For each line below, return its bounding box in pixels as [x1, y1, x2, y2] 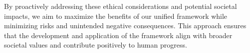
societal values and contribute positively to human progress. [4, 40, 187, 50]
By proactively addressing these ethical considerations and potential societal [4, 1, 237, 11]
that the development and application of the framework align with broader [4, 30, 233, 40]
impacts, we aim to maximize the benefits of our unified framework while [4, 10, 228, 21]
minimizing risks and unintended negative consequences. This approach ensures [4, 20, 247, 31]
